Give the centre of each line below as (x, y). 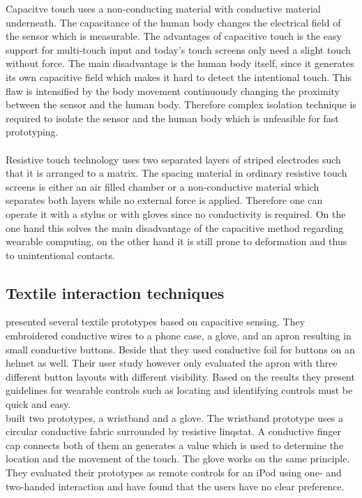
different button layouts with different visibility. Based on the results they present (180, 376)
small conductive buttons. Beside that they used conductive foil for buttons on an (180, 349)
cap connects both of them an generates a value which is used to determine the (175, 445)
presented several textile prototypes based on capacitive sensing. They (156, 322)
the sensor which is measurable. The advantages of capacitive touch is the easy (174, 36)
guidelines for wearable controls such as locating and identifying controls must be (179, 390)
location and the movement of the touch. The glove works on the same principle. (178, 459)
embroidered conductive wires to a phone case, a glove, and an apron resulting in (179, 336)
